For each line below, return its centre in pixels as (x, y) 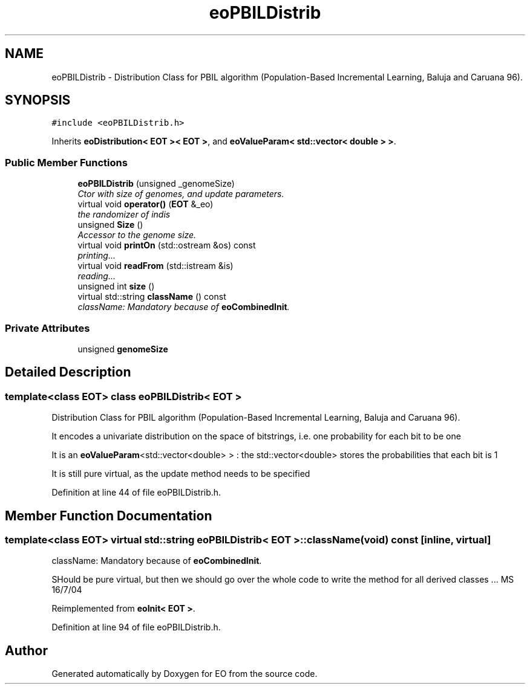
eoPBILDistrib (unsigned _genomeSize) (156, 184)
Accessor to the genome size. (137, 235)
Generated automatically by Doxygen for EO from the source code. (185, 674)
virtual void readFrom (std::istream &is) (155, 266)
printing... (97, 256)
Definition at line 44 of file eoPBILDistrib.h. (136, 493)
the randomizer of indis (124, 215)
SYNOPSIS (38, 100)
